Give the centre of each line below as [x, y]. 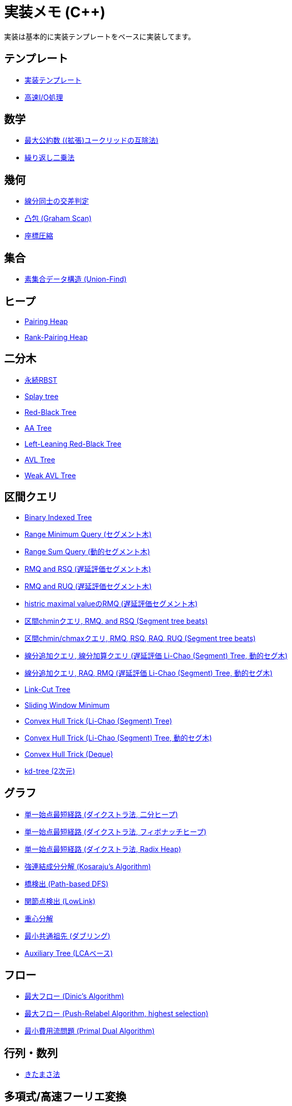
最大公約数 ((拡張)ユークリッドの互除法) [92, 140]
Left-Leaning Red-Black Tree [73, 444]
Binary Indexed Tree [58, 517]
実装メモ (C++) [55, 12]
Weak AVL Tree [50, 475]
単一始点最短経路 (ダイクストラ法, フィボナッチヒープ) [116, 831]
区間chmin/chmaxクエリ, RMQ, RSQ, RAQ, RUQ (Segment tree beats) [140, 638]
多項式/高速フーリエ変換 [65, 1096]
